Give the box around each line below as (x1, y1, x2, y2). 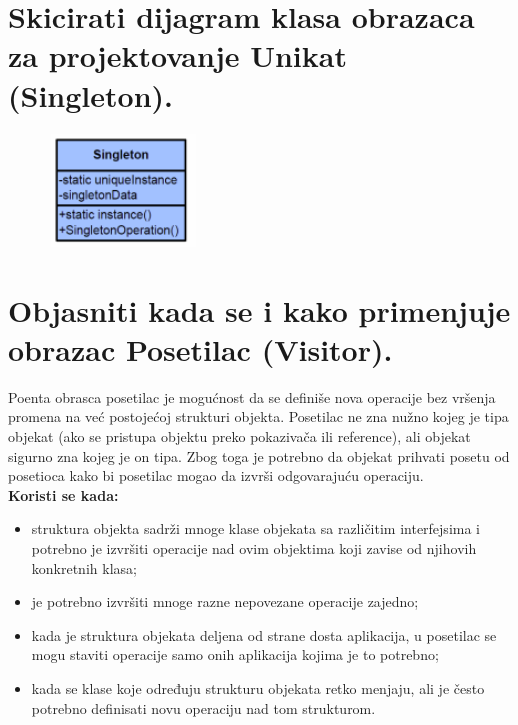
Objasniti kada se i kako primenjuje (8, 289, 511, 330)
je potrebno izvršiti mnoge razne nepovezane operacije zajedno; (31, 591, 419, 612)
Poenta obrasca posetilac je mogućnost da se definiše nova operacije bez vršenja (8, 386, 496, 407)
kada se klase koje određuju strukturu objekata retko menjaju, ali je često (31, 677, 485, 698)
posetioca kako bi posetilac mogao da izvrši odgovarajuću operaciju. (8, 465, 424, 486)
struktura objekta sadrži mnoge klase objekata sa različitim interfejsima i (31, 518, 480, 539)
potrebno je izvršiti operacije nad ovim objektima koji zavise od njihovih (31, 537, 477, 558)
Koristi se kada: (8, 484, 119, 505)
